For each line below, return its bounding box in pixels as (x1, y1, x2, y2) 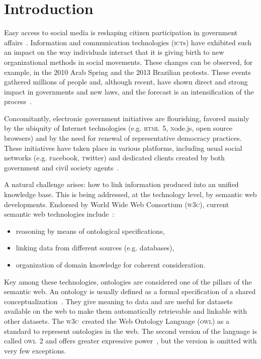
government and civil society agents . (4, 162, 119, 172)
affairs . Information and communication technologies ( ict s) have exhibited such (4, 37, 252, 47)
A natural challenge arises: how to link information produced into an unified (4, 179, 239, 190)
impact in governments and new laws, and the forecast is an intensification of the (4, 86, 254, 97)
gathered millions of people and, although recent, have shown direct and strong (4, 76, 248, 87)
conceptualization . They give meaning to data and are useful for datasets (4, 296, 233, 306)
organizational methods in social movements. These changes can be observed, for (4, 56, 253, 67)
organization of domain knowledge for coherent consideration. (16, 259, 206, 270)
